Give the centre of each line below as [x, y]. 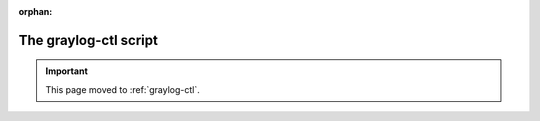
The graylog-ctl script [88, 40]
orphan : [35, 11]
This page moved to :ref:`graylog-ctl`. [122, 89]
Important [67, 71]
